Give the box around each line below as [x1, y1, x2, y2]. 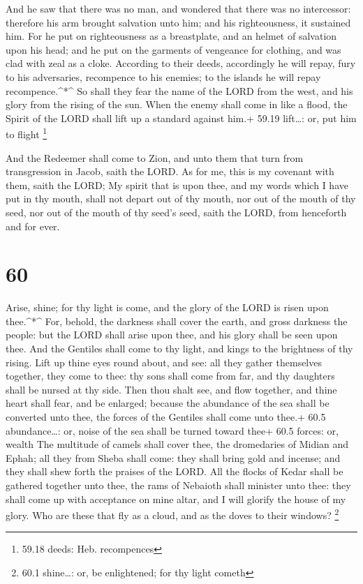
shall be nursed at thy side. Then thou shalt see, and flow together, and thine [6, 382, 337, 396]
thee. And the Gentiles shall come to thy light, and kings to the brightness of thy [6, 341, 353, 356]
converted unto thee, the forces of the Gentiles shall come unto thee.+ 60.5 [6, 410, 326, 424]
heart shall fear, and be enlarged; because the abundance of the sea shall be [6, 396, 329, 410]
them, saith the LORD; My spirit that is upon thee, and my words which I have [6, 177, 348, 192]
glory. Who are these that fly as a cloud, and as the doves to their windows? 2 [6, 506, 339, 522]
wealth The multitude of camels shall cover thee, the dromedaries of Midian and [6, 437, 349, 451]
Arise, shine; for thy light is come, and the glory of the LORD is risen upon [6, 300, 329, 315]
